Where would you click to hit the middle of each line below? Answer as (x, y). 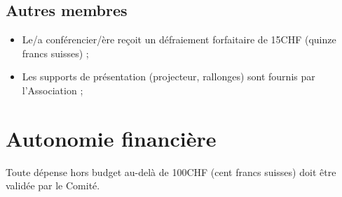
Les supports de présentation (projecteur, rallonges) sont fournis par (169, 76)
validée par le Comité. (53, 185)
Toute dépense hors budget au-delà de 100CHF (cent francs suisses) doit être (171, 172)
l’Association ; (53, 90)
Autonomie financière (111, 138)
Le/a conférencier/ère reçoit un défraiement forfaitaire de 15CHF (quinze (179, 39)
